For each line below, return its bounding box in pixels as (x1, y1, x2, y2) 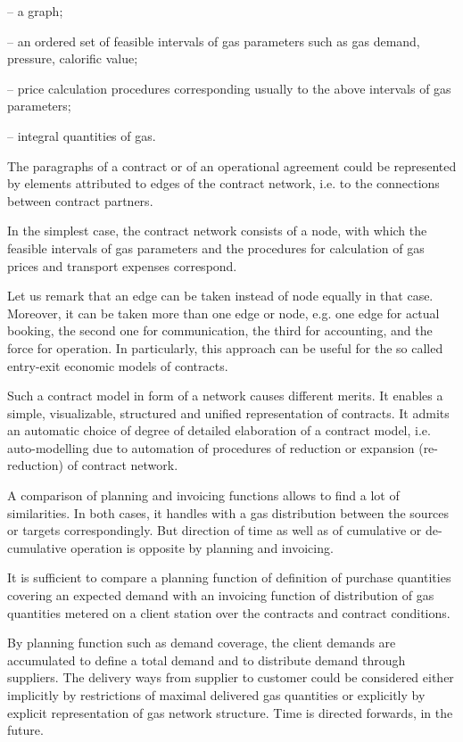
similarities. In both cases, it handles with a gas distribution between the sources (7, 503, 450, 522)
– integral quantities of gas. (7, 126, 156, 144)
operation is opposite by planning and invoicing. (70, 538, 334, 556)
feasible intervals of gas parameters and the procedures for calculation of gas (7, 238, 425, 257)
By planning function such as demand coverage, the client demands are (7, 633, 396, 652)
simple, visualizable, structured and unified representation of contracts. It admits (7, 403, 450, 422)
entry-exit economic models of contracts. (7, 356, 228, 375)
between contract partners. (7, 191, 153, 210)
